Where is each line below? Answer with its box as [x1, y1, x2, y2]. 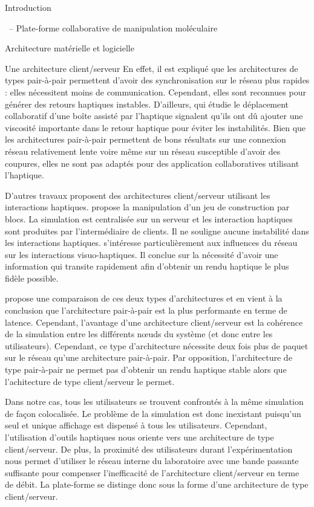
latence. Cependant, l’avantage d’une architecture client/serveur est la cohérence [5, 315, 303, 328]
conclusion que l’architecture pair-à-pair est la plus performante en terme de [5, 304, 287, 317]
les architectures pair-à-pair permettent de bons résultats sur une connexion [5, 133, 286, 146]
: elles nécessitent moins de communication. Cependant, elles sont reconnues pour [5, 85, 306, 98]
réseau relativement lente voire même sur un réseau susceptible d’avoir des [5, 144, 281, 157]
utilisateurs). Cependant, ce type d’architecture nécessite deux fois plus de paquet [5, 339, 309, 352]
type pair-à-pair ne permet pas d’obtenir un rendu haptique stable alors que [5, 363, 287, 376]
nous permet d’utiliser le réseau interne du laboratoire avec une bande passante [5, 454, 299, 467]
